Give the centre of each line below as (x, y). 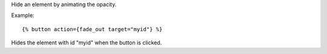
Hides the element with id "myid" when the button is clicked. (87, 43)
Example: (23, 16)
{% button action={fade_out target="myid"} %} (92, 29)
